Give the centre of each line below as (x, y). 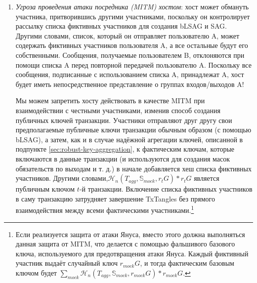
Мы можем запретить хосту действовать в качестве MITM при (110, 101)
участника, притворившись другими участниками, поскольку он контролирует (133, 16)
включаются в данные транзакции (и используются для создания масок (123, 158)
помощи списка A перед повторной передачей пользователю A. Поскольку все (133, 64)
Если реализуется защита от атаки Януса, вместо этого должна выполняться (130, 234)
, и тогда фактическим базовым (187, 263)
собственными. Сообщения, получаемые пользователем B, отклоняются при (130, 55)
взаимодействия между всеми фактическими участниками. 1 (105, 209)
